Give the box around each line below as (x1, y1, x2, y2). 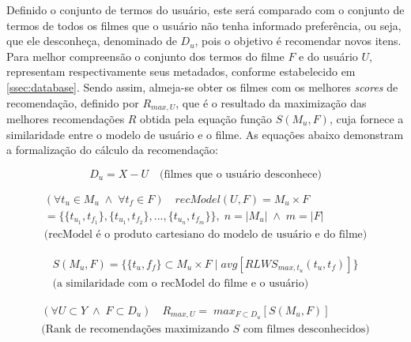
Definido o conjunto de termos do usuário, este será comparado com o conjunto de (6, 2, 405, 17)
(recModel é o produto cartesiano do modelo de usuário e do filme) (43, 228, 368, 240)
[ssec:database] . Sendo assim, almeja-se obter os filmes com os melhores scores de (6, 78, 398, 95)
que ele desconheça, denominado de (6, 32, 177, 49)
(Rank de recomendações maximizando (41, 323, 229, 335)
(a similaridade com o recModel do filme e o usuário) (52, 277, 309, 289)
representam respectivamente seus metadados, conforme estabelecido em (6, 63, 356, 80)
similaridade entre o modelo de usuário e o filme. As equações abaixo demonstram (6, 126, 404, 142)
